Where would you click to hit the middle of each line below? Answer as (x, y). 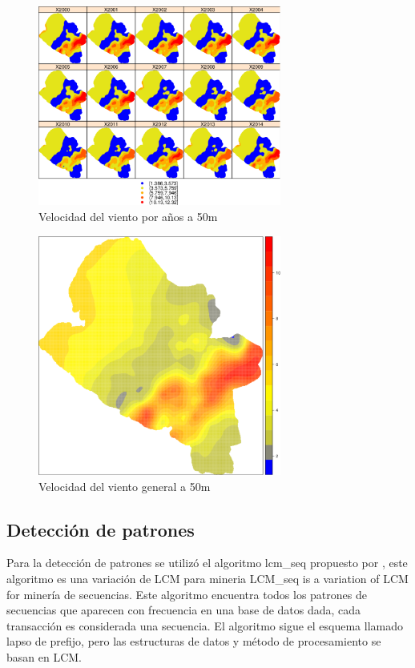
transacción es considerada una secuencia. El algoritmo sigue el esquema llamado (205, 625)
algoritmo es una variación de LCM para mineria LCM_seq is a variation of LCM (207, 578)
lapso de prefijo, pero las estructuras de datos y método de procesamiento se (194, 641)
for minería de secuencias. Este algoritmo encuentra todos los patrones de (187, 594)
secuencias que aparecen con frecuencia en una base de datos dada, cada (184, 610)
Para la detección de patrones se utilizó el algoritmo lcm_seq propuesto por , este (207, 563)
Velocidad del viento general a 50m (125, 486)
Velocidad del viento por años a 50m (128, 216)
